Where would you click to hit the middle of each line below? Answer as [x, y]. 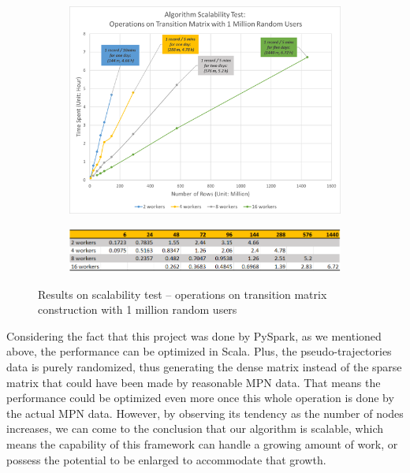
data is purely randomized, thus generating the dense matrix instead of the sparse [204, 367]
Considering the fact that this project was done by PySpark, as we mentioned [194, 335]
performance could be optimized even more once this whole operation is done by [200, 398]
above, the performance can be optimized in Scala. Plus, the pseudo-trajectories [199, 351]
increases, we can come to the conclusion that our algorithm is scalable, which [195, 428]
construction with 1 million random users [138, 309]
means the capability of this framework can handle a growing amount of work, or [202, 443]
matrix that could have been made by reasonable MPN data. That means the [194, 382]
